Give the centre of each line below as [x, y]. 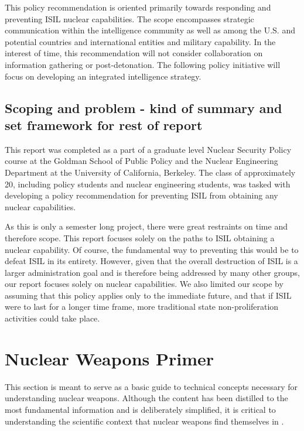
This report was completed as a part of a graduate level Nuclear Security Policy [148, 149]
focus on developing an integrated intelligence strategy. [103, 76]
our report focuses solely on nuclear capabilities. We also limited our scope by [144, 284]
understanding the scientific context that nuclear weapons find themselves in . [144, 421]
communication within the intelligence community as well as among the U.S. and [150, 30]
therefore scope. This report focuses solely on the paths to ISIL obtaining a [140, 237]
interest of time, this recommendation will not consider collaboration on [134, 53]
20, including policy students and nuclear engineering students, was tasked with [148, 184]
